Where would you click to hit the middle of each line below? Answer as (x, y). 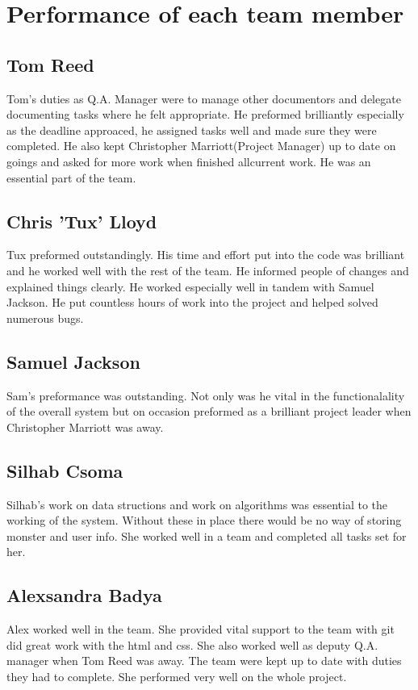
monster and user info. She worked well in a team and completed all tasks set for (207, 535)
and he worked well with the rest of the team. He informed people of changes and (208, 270)
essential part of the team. (71, 177)
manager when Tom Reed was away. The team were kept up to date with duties (204, 661)
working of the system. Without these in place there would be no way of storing (204, 520)
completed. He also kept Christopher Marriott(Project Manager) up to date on (201, 146)
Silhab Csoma (65, 470)
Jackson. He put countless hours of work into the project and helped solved (192, 302)
